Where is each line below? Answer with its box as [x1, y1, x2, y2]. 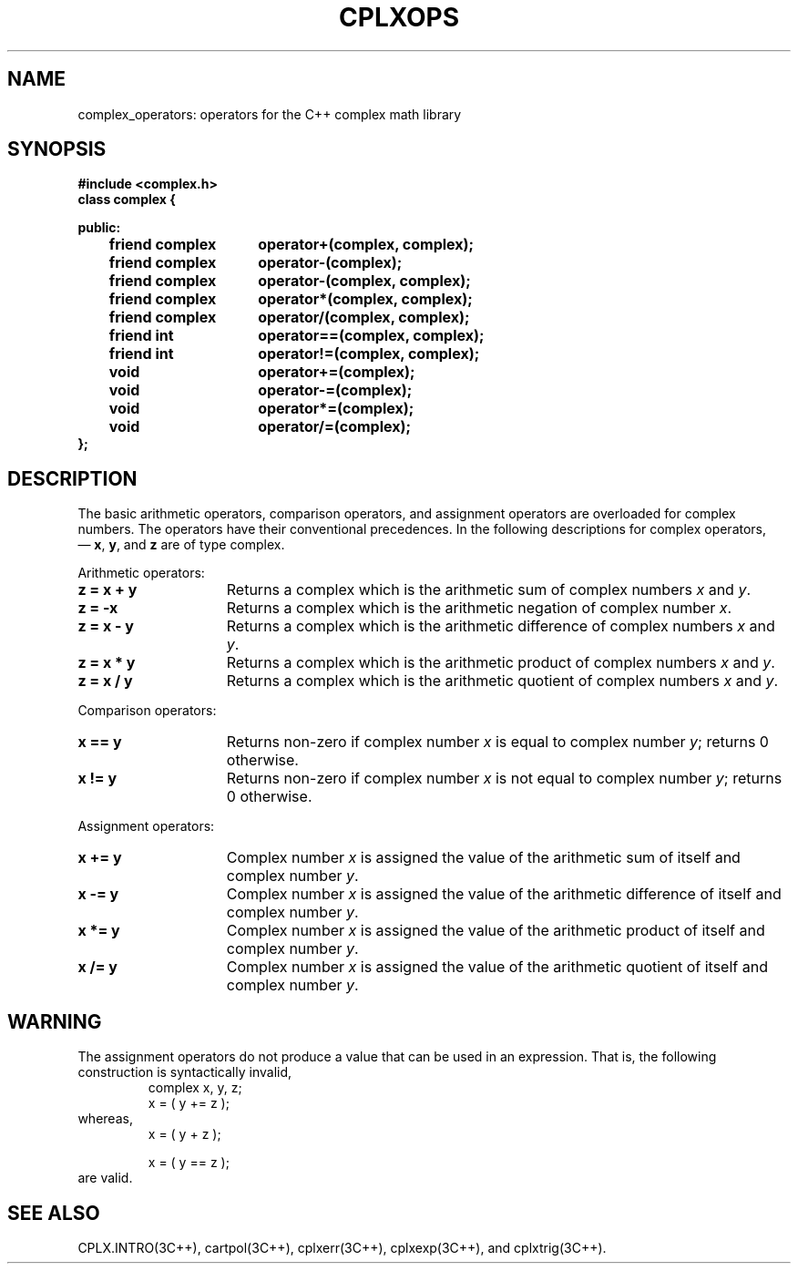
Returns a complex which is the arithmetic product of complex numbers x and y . [226, 653, 775, 672]
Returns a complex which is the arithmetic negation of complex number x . [226, 599, 732, 618]
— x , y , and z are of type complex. [77, 537, 285, 553]
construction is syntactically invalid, [77, 1064, 292, 1081]
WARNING [7, 1010, 102, 1033]
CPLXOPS [339, 2, 459, 33]
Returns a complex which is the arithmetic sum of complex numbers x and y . [226, 580, 751, 600]
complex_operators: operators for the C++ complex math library [77, 106, 462, 122]
